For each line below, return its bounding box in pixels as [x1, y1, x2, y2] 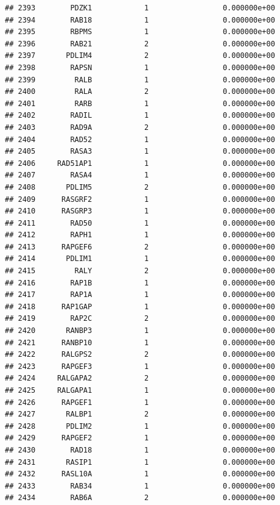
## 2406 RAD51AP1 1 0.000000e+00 [5, 159, 275, 168]
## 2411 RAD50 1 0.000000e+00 [5, 218, 275, 227]
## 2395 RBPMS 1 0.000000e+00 [5, 27, 275, 37]
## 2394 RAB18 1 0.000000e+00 [5, 15, 275, 24]
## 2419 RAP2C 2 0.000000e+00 [5, 314, 275, 323]
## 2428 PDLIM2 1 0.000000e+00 [5, 421, 275, 431]
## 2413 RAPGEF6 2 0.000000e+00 [5, 242, 275, 251]
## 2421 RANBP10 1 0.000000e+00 [5, 338, 275, 347]
